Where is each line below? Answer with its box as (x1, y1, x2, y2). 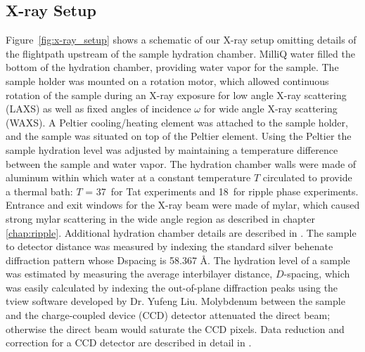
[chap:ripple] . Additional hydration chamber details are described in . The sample (6, 225, 357, 240)
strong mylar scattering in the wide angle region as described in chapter (6, 211, 315, 226)
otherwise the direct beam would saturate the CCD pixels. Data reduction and (6, 321, 345, 336)
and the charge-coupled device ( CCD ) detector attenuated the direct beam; (6, 308, 331, 322)
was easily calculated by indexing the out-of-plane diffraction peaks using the (6, 280, 338, 294)
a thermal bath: (6, 183, 73, 198)
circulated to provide (262, 170, 352, 185)
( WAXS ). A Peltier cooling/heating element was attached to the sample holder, (6, 115, 348, 129)
